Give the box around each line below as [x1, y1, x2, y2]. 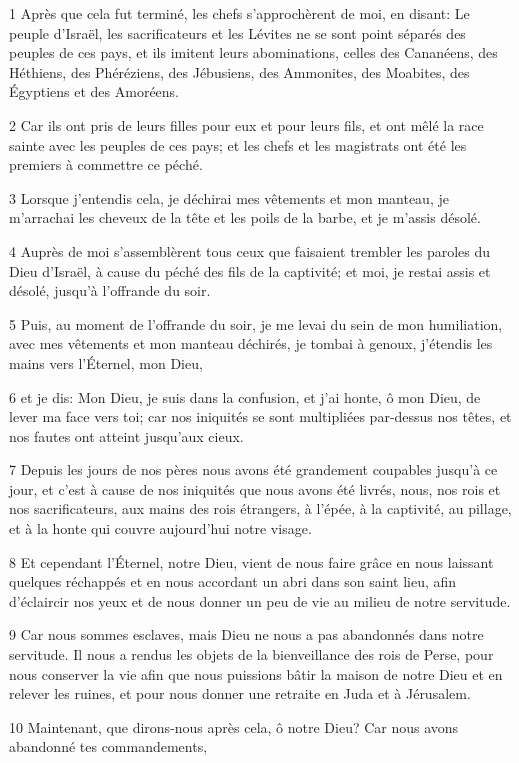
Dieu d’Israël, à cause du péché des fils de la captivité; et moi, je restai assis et [9, 260, 491, 281]
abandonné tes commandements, [9, 736, 208, 757]
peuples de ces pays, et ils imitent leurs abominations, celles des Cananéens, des [9, 42, 498, 63]
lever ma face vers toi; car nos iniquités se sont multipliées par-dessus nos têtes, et [9, 406, 512, 427]
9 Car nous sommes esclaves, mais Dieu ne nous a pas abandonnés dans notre [9, 624, 484, 645]
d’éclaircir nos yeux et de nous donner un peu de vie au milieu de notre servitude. [9, 590, 511, 611]
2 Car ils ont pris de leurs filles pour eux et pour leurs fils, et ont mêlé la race [9, 114, 484, 135]
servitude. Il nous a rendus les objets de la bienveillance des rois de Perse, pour [9, 644, 494, 665]
